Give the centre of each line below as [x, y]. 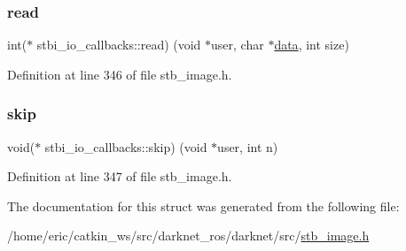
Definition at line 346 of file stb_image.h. [120, 74]
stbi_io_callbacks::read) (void [119, 45]
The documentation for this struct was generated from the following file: [203, 205]
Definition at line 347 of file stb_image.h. [120, 176]
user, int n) [248, 146]
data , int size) [312, 45]
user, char [238, 45]
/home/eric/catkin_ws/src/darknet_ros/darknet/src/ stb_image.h [188, 236]
